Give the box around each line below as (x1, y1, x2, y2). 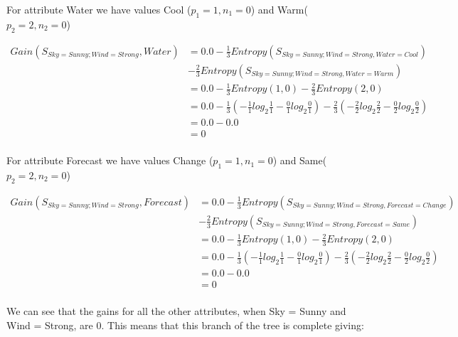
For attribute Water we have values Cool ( (6, 2, 191, 16)
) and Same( (272, 153, 327, 168)
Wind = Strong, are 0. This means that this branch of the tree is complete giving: (6, 317, 364, 332)
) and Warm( (250, 2, 308, 16)
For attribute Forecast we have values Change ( (6, 153, 213, 168)
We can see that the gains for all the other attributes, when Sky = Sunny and (6, 304, 346, 319)
